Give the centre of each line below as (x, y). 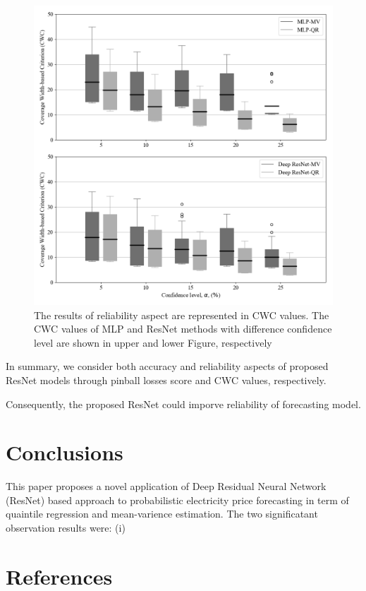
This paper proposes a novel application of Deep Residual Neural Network (166, 486)
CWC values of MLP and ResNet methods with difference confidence (183, 329)
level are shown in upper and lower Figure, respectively (153, 342)
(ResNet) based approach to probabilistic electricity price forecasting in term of (177, 500)
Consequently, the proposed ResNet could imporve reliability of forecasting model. (183, 404)
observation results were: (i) (66, 528)
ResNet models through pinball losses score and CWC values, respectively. (166, 380)
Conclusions (65, 452)
